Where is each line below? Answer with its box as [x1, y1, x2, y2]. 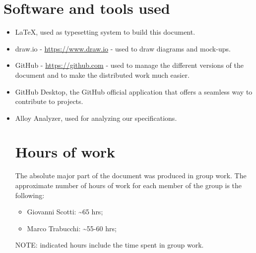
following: [15, 190, 45, 200]
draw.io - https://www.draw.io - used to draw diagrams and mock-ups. [15, 43, 231, 53]
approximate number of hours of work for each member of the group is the [15, 180, 242, 190]
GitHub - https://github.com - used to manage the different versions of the [15, 60, 244, 70]
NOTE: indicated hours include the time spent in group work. [15, 240, 204, 250]
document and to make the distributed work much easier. [15, 69, 190, 80]
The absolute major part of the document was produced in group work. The [15, 170, 247, 181]
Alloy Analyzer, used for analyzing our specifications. [15, 112, 177, 123]
